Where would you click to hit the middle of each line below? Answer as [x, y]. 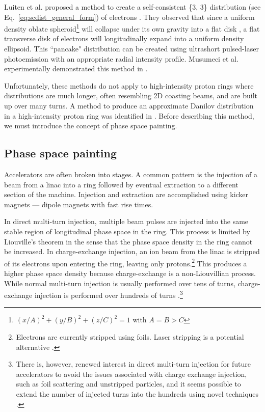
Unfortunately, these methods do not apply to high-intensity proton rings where [129, 85]
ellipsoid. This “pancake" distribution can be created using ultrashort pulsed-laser [131, 49]
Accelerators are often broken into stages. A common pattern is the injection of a [131, 174]
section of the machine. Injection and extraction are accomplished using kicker [126, 194]
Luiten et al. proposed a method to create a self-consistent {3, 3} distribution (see [132, 7]
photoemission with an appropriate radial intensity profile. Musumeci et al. [121, 58]
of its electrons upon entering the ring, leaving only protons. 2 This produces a [126, 262]
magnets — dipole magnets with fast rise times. [79, 204]
